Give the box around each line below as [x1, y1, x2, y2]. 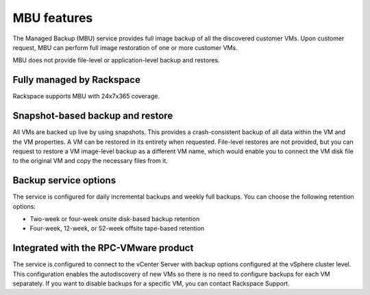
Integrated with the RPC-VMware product [12, 242, 194, 254]
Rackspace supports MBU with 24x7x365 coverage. [12, 92, 160, 101]
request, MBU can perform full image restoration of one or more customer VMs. [12, 43, 238, 51]
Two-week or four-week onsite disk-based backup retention [29, 215, 200, 222]
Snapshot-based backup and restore [12, 110, 173, 122]
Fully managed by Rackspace [12, 74, 140, 86]
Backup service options [12, 175, 116, 186]
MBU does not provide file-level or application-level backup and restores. [12, 56, 220, 64]
